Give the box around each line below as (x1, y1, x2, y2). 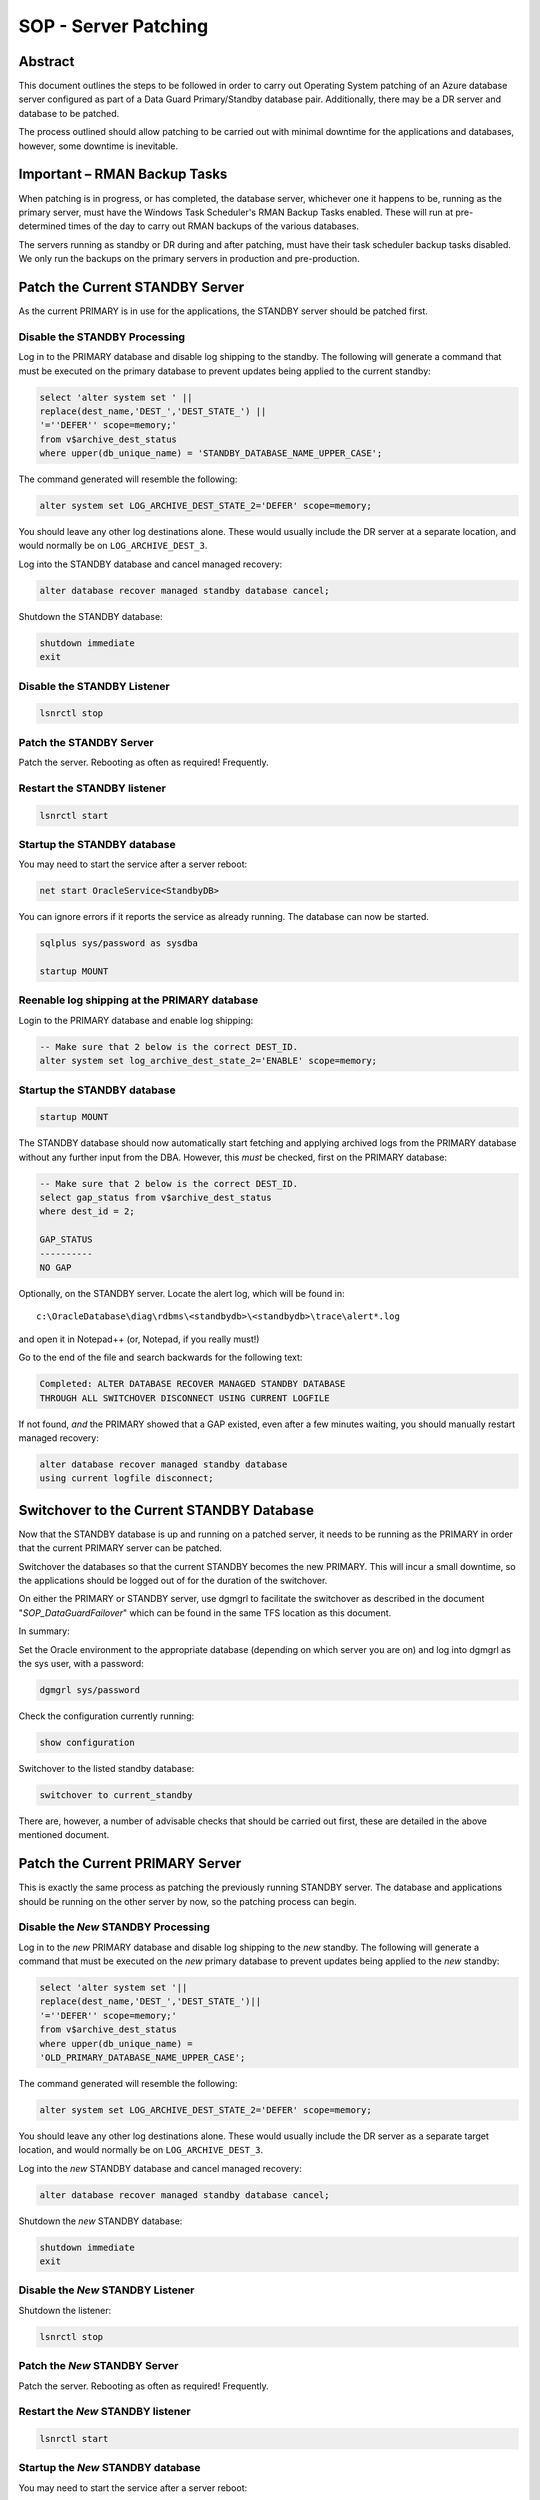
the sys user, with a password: (18, 1657, 144, 1669)
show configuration (39, 1736, 135, 1748)
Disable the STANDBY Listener (18, 679, 170, 693)
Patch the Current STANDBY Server (18, 278, 245, 295)
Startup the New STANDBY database (18, 2461, 201, 2475)
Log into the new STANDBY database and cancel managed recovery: (18, 2162, 302, 2174)
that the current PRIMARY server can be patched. (18, 1542, 223, 1554)
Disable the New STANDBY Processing (18, 1920, 210, 1934)
